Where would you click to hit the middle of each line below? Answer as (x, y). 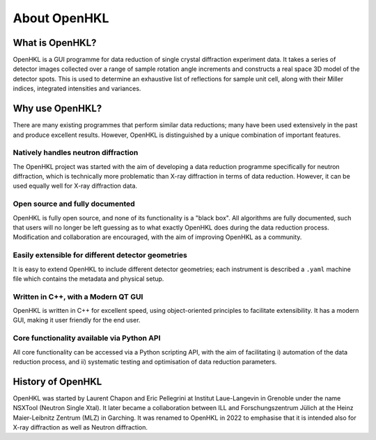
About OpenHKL (61, 18)
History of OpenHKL (57, 381)
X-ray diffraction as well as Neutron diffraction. (80, 427)
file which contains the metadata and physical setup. (88, 279)
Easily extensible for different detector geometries (100, 255)
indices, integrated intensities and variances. (77, 89)
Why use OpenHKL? (57, 109)
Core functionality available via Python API (87, 339)
